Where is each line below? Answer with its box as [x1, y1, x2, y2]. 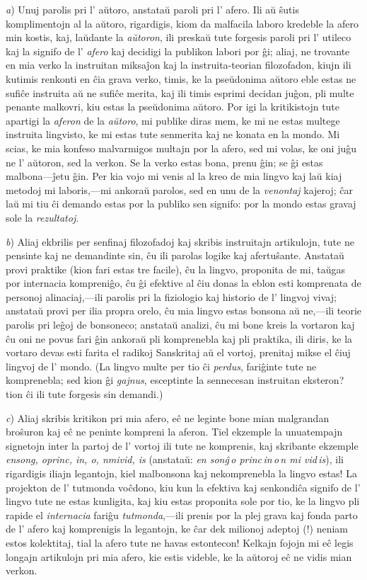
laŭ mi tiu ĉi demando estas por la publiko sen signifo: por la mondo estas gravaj [6, 196, 356, 211]
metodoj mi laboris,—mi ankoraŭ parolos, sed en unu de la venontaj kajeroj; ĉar [6, 182, 354, 197]
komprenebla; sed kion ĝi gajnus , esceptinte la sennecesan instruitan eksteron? [6, 373, 344, 387]
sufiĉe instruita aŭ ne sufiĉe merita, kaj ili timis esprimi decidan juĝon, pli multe [6, 85, 354, 100]
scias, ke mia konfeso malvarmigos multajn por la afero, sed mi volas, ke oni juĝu [6, 140, 356, 155]
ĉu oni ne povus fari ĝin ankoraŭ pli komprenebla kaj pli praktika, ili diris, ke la [6, 331, 353, 346]
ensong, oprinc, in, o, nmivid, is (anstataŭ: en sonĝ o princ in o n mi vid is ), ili [6, 452, 344, 467]
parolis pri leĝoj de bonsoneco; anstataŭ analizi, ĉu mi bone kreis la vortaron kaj [6, 317, 355, 332]
